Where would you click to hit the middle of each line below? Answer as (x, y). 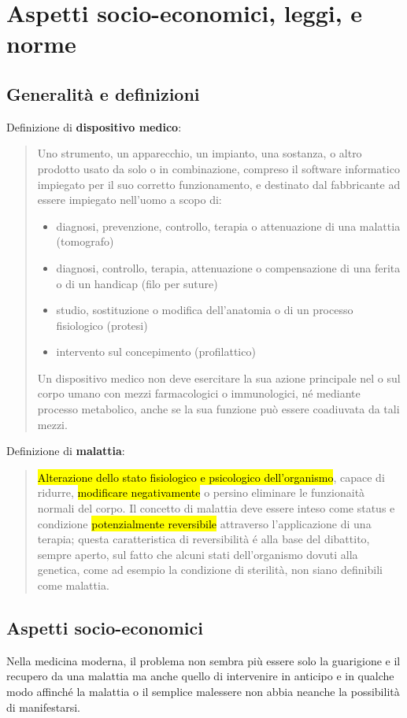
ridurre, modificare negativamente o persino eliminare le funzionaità (201, 492)
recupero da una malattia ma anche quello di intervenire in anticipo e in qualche (200, 676)
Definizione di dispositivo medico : (94, 126)
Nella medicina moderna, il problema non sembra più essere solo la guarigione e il (203, 660)
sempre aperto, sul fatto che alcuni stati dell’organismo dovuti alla (198, 554)
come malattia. (73, 585)
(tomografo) (85, 241)
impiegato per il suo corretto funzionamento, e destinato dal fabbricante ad (219, 184)
